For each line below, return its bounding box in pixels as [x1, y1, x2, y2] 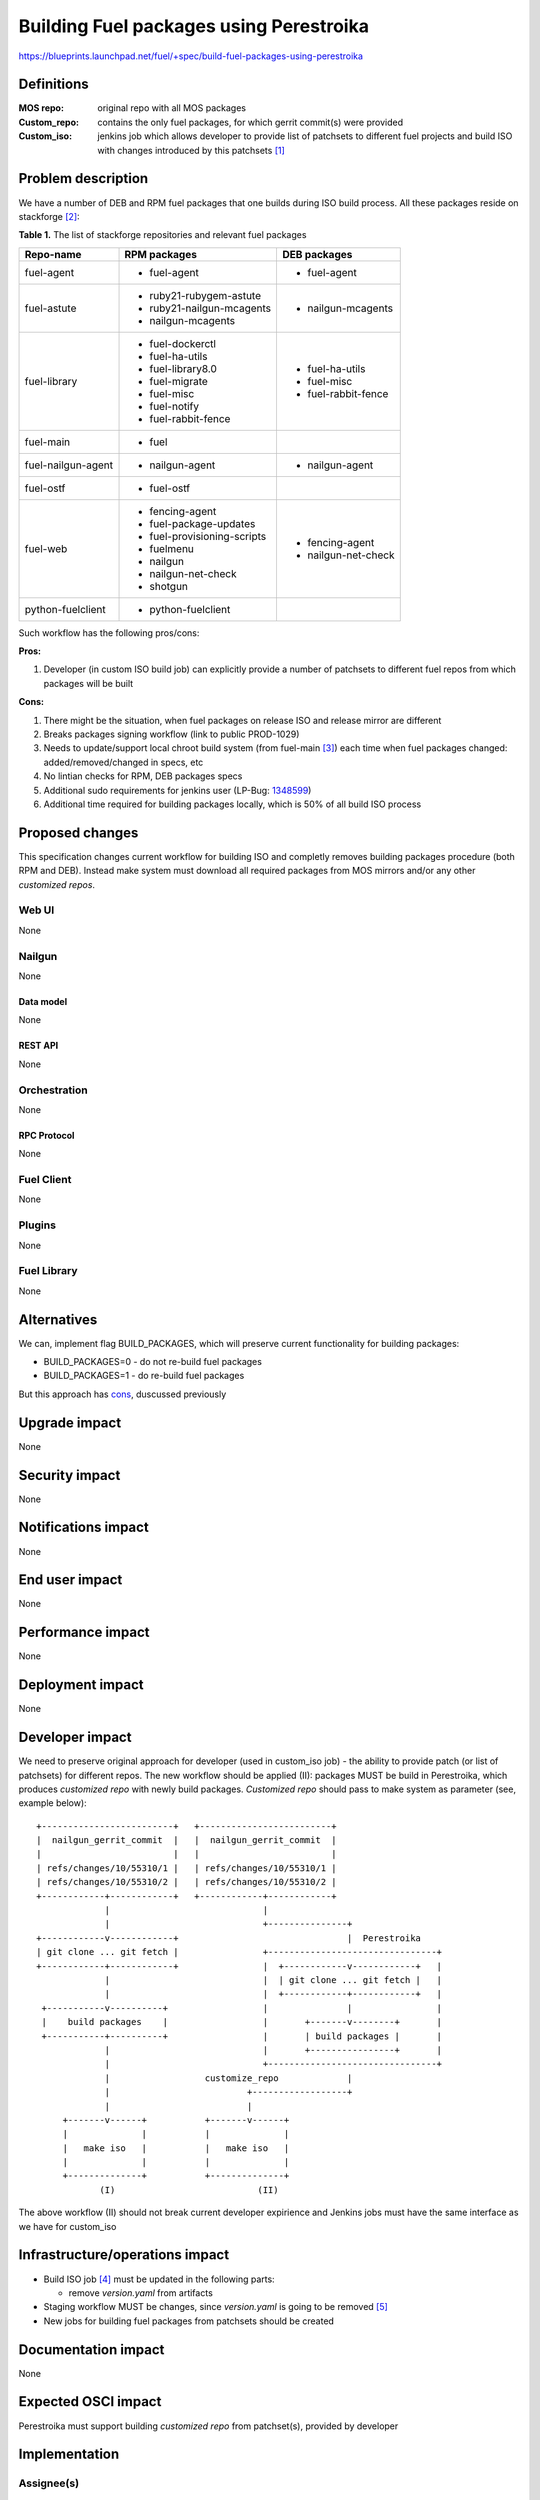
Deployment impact [18, 1676, 144, 1694]
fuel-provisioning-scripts [149, 529, 267, 543]
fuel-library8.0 [149, 361, 217, 375]
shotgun [149, 579, 189, 593]
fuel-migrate [149, 374, 209, 388]
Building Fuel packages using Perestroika [18, 15, 370, 37]
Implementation [18, 2446, 120, 2463]
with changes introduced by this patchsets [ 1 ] [97, 144, 285, 156]
